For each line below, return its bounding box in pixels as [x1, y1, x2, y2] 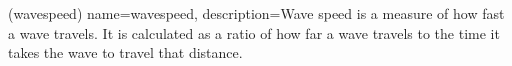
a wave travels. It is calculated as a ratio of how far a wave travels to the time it [8, 22, 500, 43]
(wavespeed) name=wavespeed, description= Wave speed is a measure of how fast [8, 3, 505, 23]
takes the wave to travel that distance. [8, 42, 243, 63]
